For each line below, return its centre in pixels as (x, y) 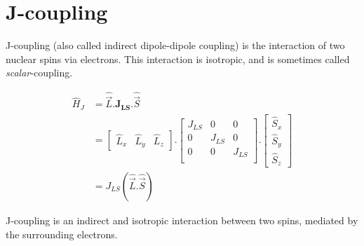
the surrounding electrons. (62, 234)
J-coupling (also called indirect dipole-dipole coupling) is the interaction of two (175, 45)
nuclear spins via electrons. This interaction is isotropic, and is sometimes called (178, 59)
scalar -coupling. (39, 73)
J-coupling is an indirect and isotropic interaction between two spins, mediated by (182, 220)
